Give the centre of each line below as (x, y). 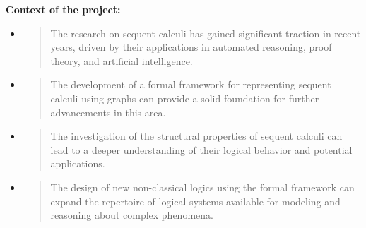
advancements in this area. (108, 112)
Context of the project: (63, 9)
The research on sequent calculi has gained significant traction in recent (206, 33)
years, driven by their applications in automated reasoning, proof (191, 47)
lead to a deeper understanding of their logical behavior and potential (201, 149)
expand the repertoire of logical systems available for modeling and (195, 201)
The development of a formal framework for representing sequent (191, 84)
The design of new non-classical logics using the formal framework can (202, 187)
